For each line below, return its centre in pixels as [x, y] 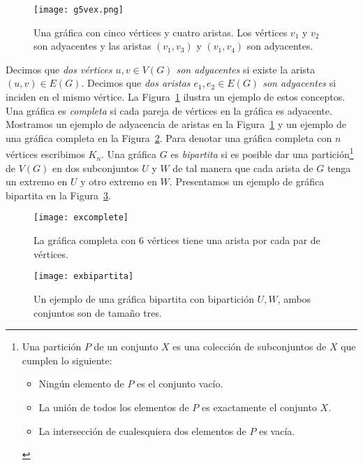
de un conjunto [126, 346]
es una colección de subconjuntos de [250, 346]
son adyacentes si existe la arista [246, 69]
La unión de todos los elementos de [114, 407]
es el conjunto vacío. [180, 384]
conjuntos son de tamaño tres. [98, 312]
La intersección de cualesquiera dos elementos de [142, 430]
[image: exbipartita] [84, 277]
